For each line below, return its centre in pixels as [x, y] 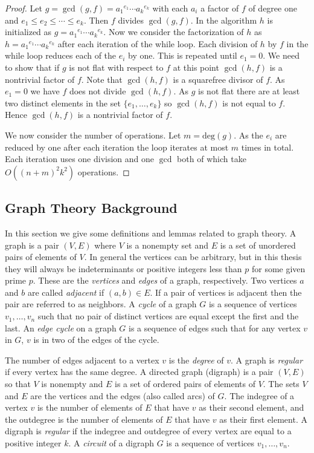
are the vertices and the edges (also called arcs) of [123, 395]
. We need [281, 55]
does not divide [98, 91]
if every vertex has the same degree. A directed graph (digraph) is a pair [139, 372]
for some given [278, 268]
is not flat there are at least [249, 91]
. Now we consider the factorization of [174, 32]
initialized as [28, 32]
